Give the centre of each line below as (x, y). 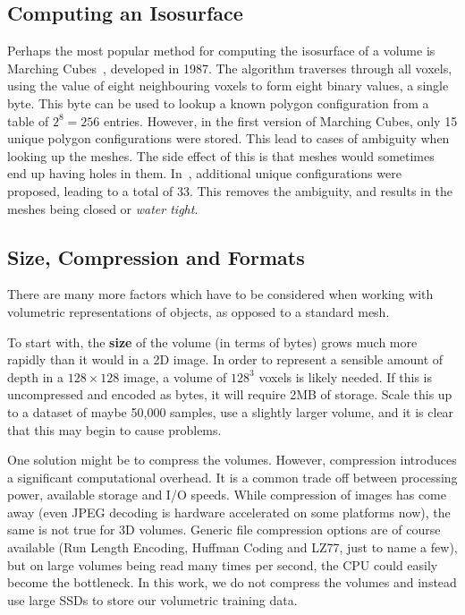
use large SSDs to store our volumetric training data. (152, 599)
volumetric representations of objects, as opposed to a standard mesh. (199, 311)
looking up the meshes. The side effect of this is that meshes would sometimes (221, 155)
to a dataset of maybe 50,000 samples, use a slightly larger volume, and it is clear (231, 411)
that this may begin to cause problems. (114, 429)
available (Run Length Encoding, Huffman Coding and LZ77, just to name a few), (232, 547)
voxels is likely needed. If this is (345, 376)
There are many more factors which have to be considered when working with (220, 294)
